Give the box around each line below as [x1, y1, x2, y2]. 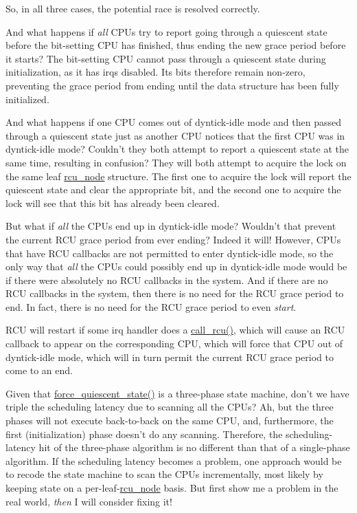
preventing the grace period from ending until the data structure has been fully [5, 78, 339, 92]
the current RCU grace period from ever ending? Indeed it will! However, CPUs [5, 232, 341, 246]
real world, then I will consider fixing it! [5, 494, 172, 508]
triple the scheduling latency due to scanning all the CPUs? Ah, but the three [5, 400, 334, 414]
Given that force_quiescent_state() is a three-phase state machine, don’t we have [5, 386, 349, 400]
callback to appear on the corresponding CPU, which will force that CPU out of [5, 336, 343, 351]
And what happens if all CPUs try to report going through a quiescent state [5, 24, 327, 39]
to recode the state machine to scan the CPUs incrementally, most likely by [5, 467, 323, 481]
